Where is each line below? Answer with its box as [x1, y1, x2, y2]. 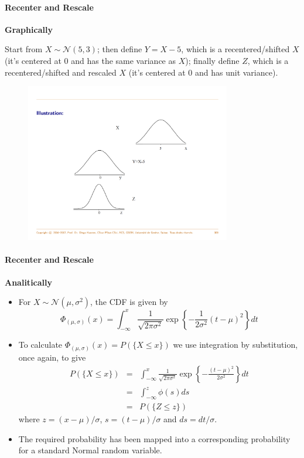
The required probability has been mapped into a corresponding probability [18, 432, 291, 445]
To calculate [18, 338, 63, 351]
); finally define [185, 54, 240, 66]
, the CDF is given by [90, 296, 168, 308]
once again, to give [18, 351, 86, 363]
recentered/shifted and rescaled [5, 66, 117, 78]
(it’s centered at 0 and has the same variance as [5, 54, 176, 66]
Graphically [5, 23, 53, 35]
